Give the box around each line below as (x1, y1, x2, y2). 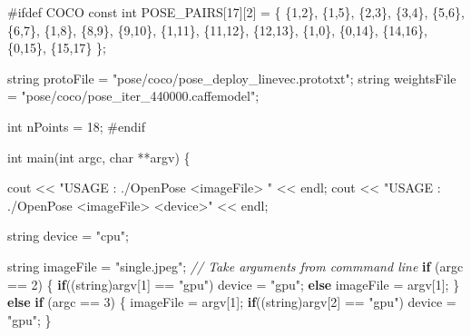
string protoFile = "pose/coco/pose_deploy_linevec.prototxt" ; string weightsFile (7, 68, 456, 87)
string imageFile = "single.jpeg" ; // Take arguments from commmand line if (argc (7, 256, 464, 275)
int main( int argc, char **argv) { (7, 147, 191, 166)
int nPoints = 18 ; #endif (7, 116, 145, 135)
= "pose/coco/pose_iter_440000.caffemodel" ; (7, 86, 260, 105)
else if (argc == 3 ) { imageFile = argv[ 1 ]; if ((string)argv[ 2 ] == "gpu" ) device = (7, 292, 456, 311)
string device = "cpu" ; (7, 226, 129, 245)
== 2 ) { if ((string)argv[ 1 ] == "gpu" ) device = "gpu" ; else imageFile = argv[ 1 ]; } (7, 274, 460, 293)
